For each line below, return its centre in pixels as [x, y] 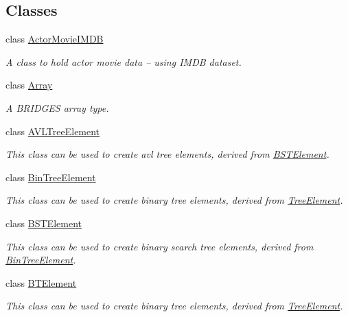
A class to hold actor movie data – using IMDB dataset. [124, 61]
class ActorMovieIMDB [55, 39]
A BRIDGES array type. [57, 107]
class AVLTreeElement [53, 131]
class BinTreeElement [51, 177]
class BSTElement [44, 223]
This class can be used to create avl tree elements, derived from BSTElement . [167, 154]
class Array [29, 85]
